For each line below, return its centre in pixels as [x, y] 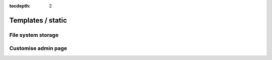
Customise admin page [38, 48]
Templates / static [38, 20]
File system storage [34, 35]
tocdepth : [20, 6]
